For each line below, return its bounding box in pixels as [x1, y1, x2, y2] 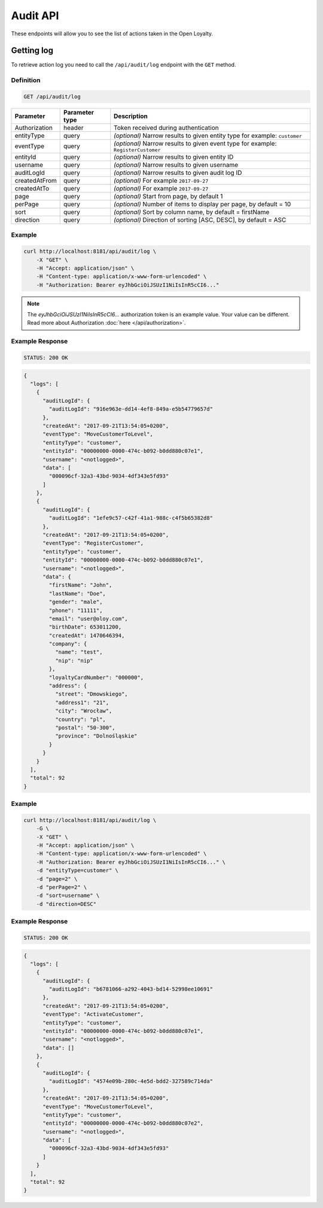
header [63, 123, 84, 132]
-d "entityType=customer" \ [36, 867, 119, 874]
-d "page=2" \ [36, 875, 78, 882]
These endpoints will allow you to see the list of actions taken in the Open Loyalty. [11, 30, 214, 37]
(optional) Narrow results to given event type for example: [114, 139, 277, 147]
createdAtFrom [14, 176, 57, 185]
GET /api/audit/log [23, 93, 81, 100]
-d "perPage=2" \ [36, 884, 87, 890]
